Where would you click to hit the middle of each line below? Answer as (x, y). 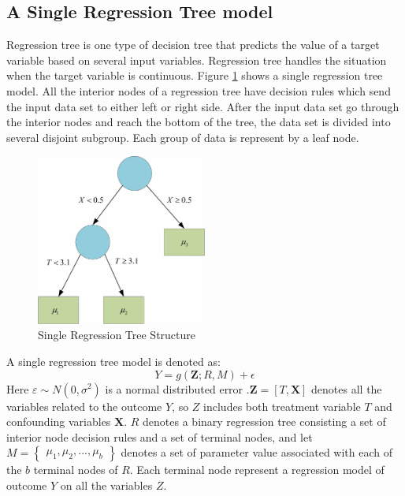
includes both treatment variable (282, 406)
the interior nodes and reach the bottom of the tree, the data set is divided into (199, 122)
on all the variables (106, 485)
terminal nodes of (76, 470)
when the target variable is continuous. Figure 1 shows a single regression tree (195, 75)
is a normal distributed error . (177, 388)
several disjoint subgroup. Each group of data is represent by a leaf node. (183, 137)
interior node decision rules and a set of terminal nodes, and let (160, 436)
